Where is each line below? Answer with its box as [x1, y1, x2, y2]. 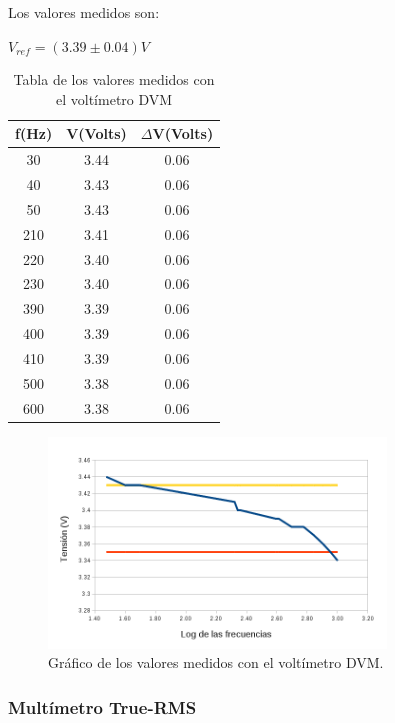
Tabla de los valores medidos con [13, 69, 215, 90]
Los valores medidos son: [8, 2, 160, 22]
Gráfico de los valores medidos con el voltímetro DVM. [48, 652, 384, 673]
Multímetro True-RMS [8, 694, 197, 719]
